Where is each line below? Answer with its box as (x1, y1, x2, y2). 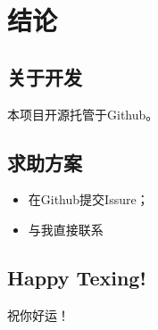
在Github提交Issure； (28, 190, 149, 209)
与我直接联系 (28, 219, 104, 238)
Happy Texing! (7, 263, 146, 291)
